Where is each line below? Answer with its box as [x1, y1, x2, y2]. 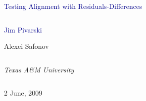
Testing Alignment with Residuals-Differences [4, 1, 142, 11]
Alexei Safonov [4, 41, 49, 51]
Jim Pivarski [4, 24, 42, 34]
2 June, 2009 [4, 88, 43, 98]
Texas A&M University [4, 64, 74, 74]
